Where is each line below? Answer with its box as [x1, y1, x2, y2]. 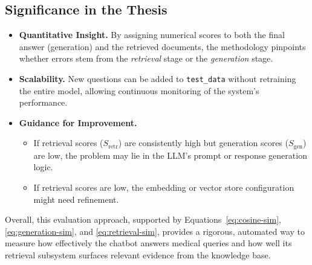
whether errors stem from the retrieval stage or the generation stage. [19, 52, 273, 65]
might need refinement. [33, 193, 119, 205]
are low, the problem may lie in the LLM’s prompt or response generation [33, 148, 307, 161]
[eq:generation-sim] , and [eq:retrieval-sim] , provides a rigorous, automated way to [5, 225, 305, 237]
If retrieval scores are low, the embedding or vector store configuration [33, 181, 294, 194]
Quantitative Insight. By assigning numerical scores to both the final [19, 28, 285, 41]
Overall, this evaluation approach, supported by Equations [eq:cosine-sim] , [5, 213, 281, 226]
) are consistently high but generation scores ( [118, 136, 288, 149]
